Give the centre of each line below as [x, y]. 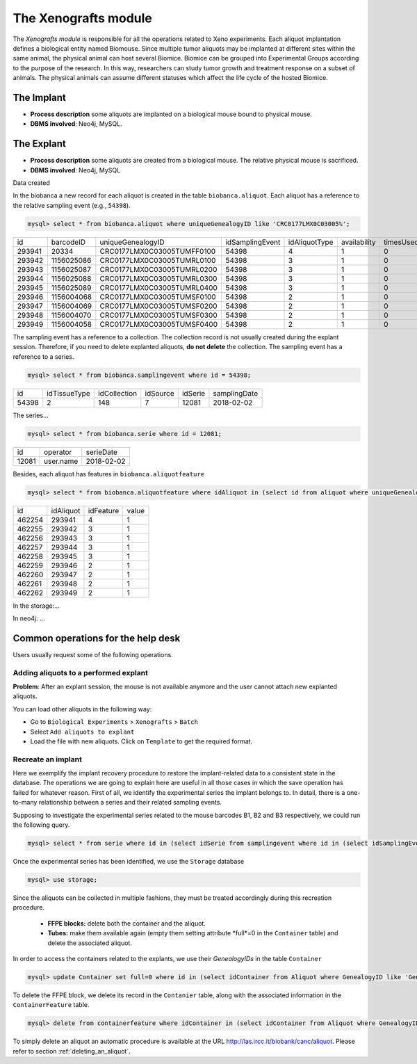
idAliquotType [311, 242]
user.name [61, 461]
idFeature [104, 510]
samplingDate [236, 393]
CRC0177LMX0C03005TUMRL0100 [158, 260]
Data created [31, 183]
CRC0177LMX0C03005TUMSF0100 [158, 297]
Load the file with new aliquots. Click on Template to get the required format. [141, 741]
